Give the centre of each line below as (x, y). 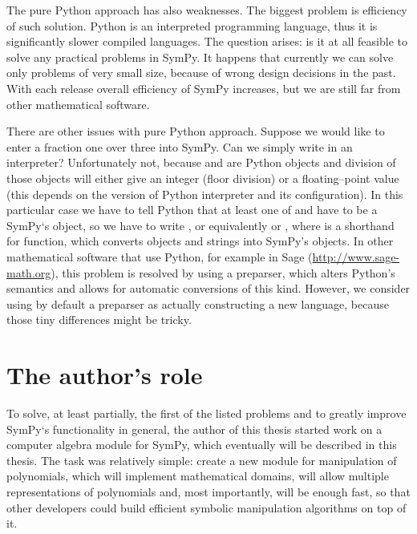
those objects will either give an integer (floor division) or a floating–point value (203, 178)
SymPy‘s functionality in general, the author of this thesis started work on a (194, 429)
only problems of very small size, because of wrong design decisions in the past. (201, 73)
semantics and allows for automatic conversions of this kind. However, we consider (208, 288)
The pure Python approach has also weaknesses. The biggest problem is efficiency (207, 10)
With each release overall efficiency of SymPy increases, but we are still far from (204, 88)
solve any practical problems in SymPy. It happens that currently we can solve (200, 57)
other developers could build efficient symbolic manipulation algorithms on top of (206, 507)
